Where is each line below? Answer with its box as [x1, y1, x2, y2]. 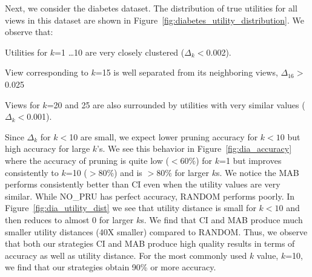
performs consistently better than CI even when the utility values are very [5, 178, 280, 191]
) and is [114, 166, 142, 178]
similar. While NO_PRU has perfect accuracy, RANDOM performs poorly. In [5, 189, 295, 202]
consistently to [5, 166, 59, 178]
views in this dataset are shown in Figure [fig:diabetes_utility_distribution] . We [5, 13, 304, 26]
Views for [5, 98, 40, 111]
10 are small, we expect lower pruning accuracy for [69, 130, 258, 143]
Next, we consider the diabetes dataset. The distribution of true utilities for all [5, 2, 297, 14]
